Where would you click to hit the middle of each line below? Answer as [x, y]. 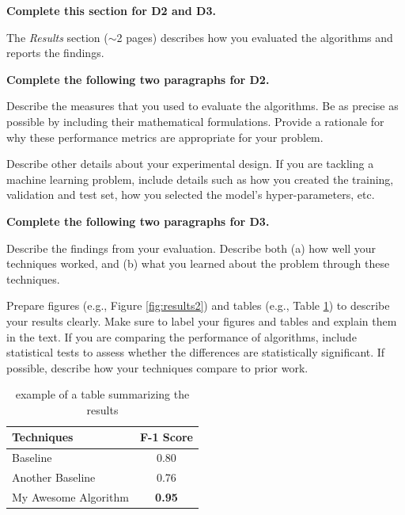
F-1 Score [166, 437]
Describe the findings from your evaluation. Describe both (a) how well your [191, 248]
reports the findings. [55, 53]
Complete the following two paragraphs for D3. [138, 221]
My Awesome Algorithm [70, 497]
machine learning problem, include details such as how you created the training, [200, 179]
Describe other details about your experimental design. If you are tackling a [190, 164]
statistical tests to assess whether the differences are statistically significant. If [196, 352]
